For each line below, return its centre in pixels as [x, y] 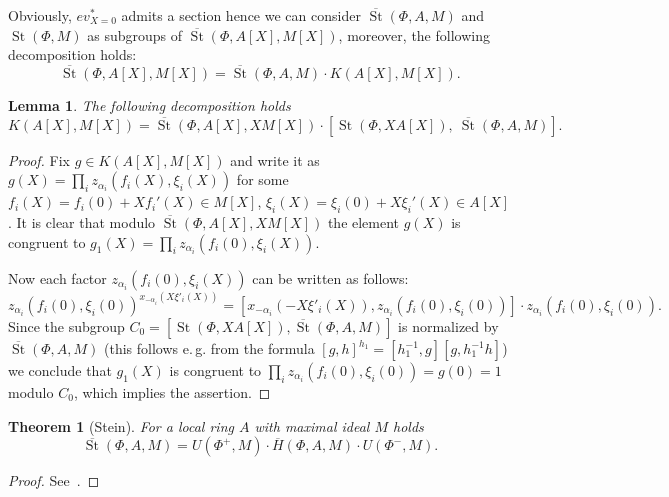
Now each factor [57, 277]
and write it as [275, 159]
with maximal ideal [312, 425]
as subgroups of [135, 34]
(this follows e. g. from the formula [209, 348]
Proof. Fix [39, 159]
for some [262, 179]
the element [363, 221]
